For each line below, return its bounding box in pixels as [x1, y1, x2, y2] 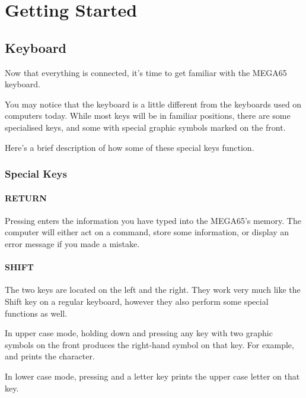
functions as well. [5, 307, 68, 319]
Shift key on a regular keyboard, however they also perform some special [5, 295, 269, 307]
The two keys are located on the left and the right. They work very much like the [5, 283, 301, 296]
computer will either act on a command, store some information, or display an [5, 226, 289, 238]
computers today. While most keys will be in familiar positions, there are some [5, 109, 291, 122]
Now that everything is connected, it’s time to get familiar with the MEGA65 [5, 66, 287, 78]
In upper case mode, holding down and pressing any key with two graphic [5, 327, 273, 339]
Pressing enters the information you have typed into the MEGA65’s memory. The [5, 214, 301, 226]
